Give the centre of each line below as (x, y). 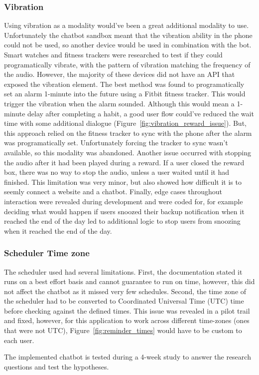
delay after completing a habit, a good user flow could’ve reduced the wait (141, 113)
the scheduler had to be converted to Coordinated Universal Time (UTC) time (124, 301)
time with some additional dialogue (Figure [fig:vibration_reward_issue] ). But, (125, 123)
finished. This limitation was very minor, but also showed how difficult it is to (123, 182)
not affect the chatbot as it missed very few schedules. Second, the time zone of (125, 291)
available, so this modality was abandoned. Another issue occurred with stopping (128, 152)
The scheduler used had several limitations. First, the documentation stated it (123, 271)
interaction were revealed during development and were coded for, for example (124, 201)
